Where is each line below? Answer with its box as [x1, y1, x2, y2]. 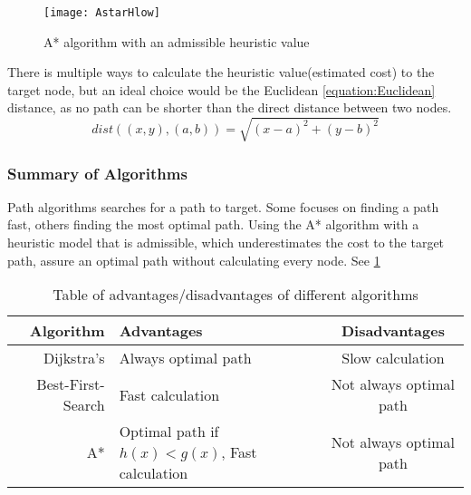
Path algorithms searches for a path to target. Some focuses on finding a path [7, 197, 439, 216]
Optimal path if [119, 421, 219, 442]
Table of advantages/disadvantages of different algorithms [53, 284, 418, 306]
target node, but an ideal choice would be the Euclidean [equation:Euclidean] [7, 80, 436, 99]
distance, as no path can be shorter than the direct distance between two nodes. [7, 98, 452, 117]
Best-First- [36, 374, 105, 395]
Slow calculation [341, 347, 445, 369]
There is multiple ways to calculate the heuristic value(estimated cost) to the [7, 63, 435, 82]
